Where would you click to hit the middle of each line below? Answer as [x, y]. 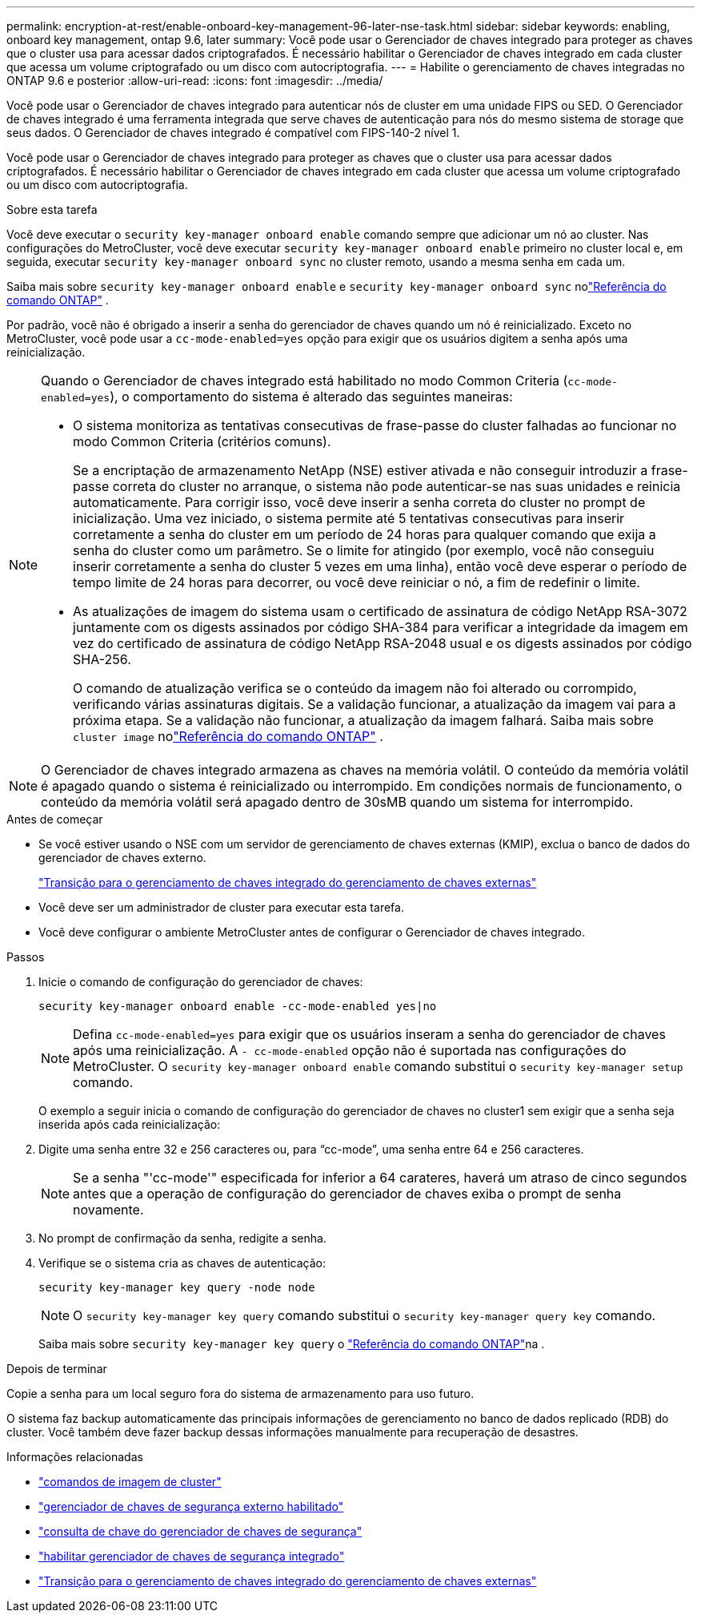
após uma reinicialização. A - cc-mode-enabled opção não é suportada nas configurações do [350, 1050]
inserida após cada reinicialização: [130, 1124]
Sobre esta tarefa [52, 209]
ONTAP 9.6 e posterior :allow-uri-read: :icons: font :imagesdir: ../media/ [195, 81]
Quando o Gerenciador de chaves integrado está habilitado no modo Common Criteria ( [304, 381]
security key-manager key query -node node [177, 1287]
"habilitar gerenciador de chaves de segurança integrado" [192, 1556]
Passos [26, 957]
